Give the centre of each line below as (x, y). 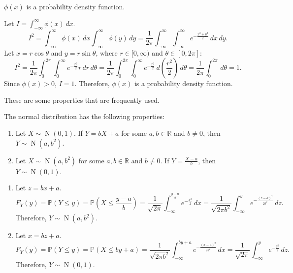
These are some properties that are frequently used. (82, 100)
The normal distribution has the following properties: (84, 116)
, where (107, 52)
